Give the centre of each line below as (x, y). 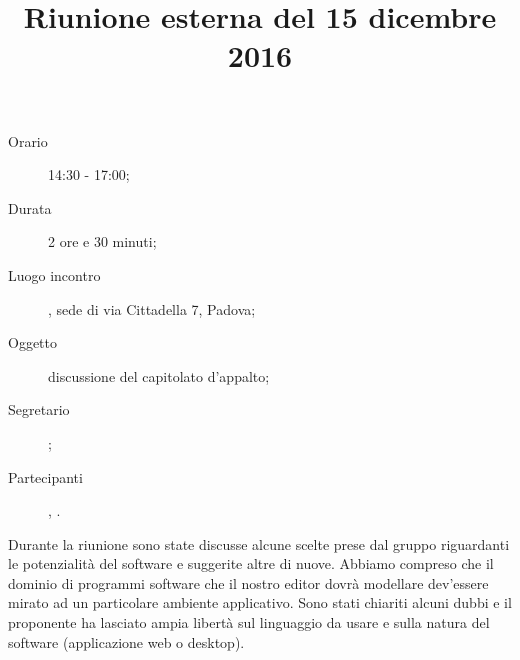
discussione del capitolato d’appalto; (159, 375)
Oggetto (32, 342)
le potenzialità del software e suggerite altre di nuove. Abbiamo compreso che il (251, 563)
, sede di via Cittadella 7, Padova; (152, 308)
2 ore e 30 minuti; (102, 241)
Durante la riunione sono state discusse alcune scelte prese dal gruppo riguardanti (259, 543)
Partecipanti (45, 476)
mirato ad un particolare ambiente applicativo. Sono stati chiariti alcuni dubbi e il (260, 602)
